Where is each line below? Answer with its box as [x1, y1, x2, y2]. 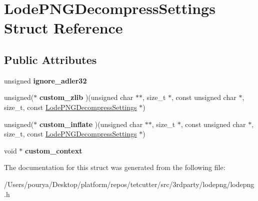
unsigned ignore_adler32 [4, 75, 87, 85]
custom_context [25, 145, 82, 155]
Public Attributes [4, 51, 97, 67]
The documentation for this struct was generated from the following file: [4, 162, 225, 172]
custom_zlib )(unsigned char [39, 92, 133, 102]
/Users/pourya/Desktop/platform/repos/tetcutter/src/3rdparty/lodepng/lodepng [4, 178, 254, 189]
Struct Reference [4, 17, 123, 38]
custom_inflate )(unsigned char [39, 118, 143, 129]
